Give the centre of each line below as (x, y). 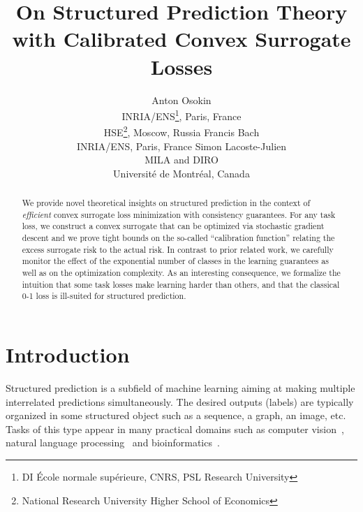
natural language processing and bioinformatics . (113, 442)
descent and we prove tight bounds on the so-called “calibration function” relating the (178, 238)
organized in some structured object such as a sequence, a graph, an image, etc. (176, 415)
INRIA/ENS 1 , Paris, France (181, 115)
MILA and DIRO (181, 160)
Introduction (68, 354)
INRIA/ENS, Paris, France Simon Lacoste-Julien (181, 146)
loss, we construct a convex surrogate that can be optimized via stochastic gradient (173, 226)
